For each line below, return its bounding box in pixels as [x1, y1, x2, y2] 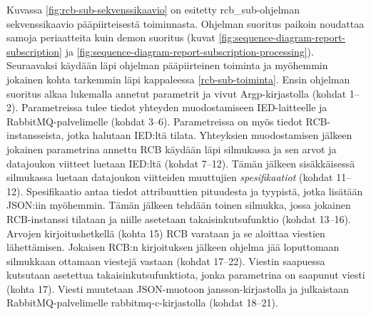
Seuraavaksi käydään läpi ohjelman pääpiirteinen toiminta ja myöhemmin [6, 58, 328, 73]
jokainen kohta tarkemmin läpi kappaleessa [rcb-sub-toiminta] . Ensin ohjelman [6, 71, 350, 86]
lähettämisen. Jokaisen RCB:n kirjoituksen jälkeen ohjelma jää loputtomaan [6, 239, 340, 254]
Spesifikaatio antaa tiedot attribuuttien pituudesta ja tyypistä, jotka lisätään [26, 183, 363, 198]
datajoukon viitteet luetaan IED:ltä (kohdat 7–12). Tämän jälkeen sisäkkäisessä [6, 155, 355, 170]
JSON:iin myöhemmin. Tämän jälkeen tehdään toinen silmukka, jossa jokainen [6, 197, 351, 212]
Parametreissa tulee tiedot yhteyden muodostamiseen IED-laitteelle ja [21, 100, 327, 115]
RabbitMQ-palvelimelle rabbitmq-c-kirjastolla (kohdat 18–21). [6, 295, 278, 310]
